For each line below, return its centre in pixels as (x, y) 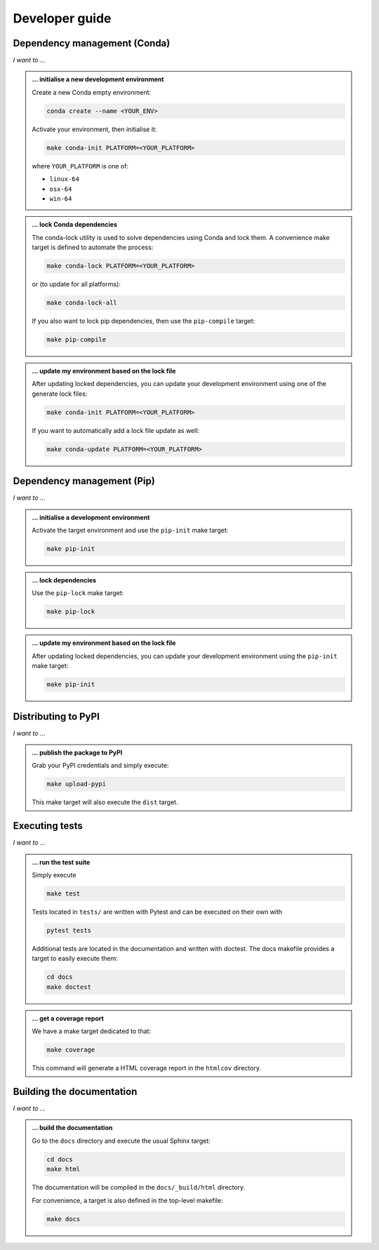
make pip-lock (71, 612)
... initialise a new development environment (98, 79)
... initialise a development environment (91, 517)
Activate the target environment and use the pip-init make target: (130, 531)
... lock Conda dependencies (75, 225)
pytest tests (69, 931)
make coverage (71, 1050)
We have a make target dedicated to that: (91, 1031)
